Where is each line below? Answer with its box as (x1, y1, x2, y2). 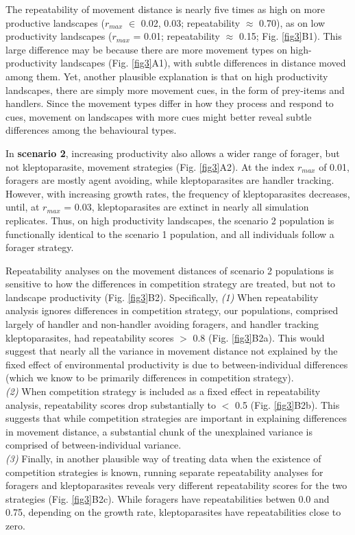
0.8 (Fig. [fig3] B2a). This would (193, 330, 325, 344)
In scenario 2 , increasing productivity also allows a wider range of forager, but (5, 145, 340, 160)
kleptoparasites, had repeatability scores (5, 330, 174, 344)
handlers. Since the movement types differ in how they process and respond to (5, 96, 334, 110)
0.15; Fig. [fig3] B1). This (238, 29, 342, 43)
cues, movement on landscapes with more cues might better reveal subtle (5, 109, 312, 123)
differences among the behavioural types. (5, 123, 177, 137)
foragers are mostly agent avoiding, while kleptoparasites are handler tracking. (5, 173, 334, 187)
